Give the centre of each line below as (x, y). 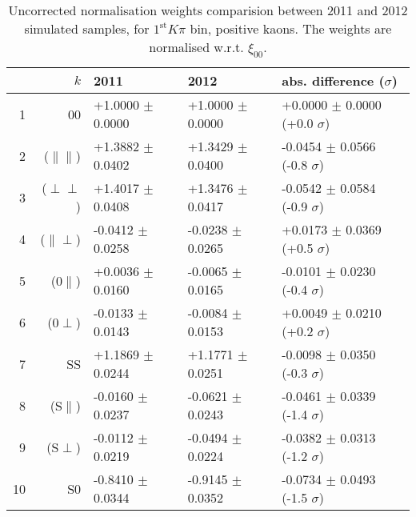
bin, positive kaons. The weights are (291, 28)
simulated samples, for (87, 28)
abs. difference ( (333, 81)
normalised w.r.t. (196, 47)
